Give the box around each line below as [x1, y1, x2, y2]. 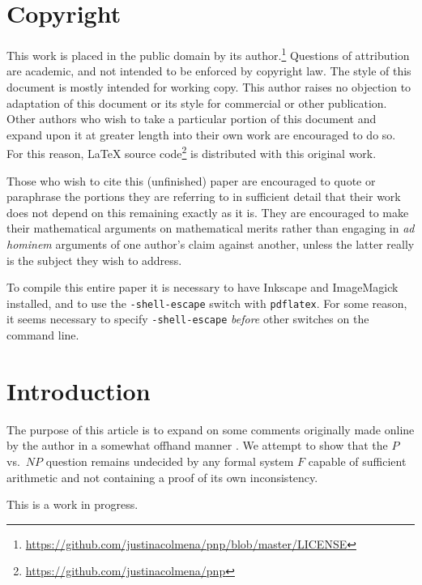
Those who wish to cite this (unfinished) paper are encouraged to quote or [6, 172, 376, 189]
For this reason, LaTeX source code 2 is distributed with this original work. [6, 143, 377, 161]
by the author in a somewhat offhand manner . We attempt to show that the [6, 437, 388, 454]
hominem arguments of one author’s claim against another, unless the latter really [6, 235, 415, 252]
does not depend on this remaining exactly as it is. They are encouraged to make [6, 203, 409, 220]
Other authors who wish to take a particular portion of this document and [6, 110, 377, 127]
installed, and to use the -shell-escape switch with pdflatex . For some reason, [6, 294, 407, 311]
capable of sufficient [308, 452, 407, 469]
